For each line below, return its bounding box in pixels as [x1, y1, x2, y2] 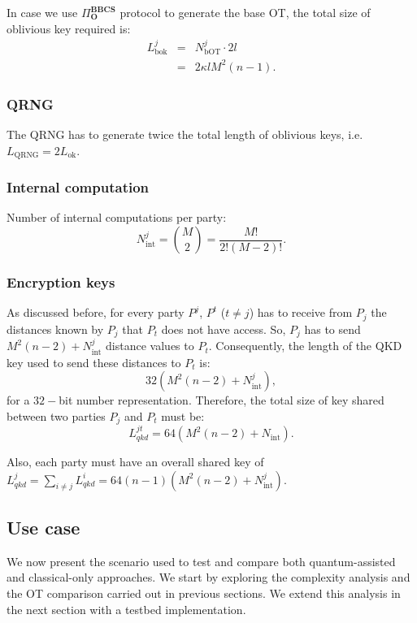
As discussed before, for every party [7, 304, 185, 321]
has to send [304, 320, 361, 337]
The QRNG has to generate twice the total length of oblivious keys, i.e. [7, 126, 363, 143]
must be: [161, 407, 205, 424]
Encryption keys [7, 271, 115, 292]
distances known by [7, 320, 104, 337]
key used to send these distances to [7, 353, 181, 370]
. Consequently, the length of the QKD [208, 337, 402, 354]
